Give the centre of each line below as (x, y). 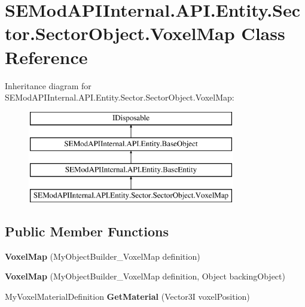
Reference (46, 57)
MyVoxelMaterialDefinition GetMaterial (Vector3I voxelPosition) (127, 296)
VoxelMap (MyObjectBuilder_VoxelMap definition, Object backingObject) (145, 276)
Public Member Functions (87, 231)
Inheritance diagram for (48, 85)
